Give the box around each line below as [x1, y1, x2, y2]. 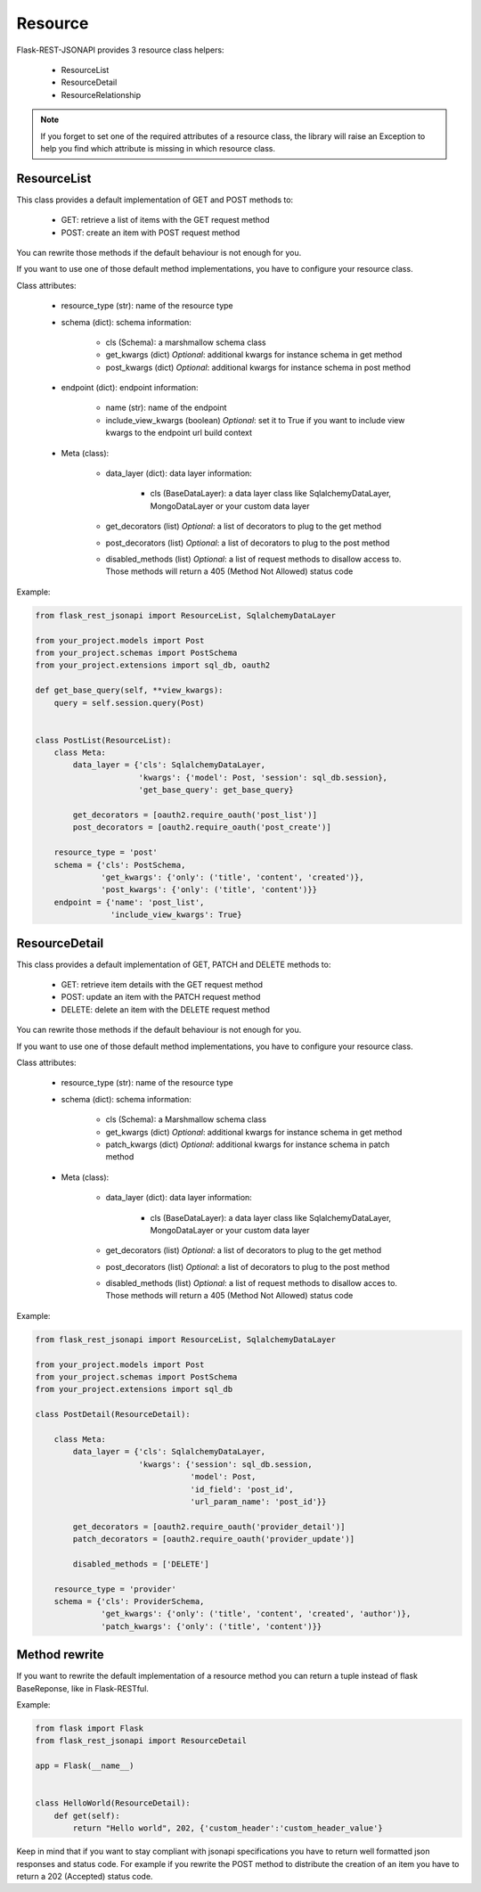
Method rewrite [16, 1647, 104, 1662]
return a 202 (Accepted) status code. [16, 1871, 153, 1881]
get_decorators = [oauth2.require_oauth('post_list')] [72, 810, 318, 820]
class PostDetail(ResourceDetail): [35, 1409, 191, 1420]
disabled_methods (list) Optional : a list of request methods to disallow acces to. [105, 1278, 398, 1289]
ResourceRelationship [61, 89, 142, 100]
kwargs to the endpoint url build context [105, 428, 253, 438]
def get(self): [53, 1810, 120, 1821]
